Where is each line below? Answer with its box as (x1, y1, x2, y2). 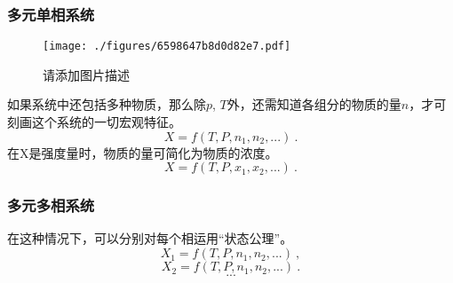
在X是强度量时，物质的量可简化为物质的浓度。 (7, 143, 278, 161)
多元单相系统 (7, 3, 95, 25)
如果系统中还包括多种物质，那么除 (7, 95, 206, 114)
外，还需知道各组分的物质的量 (226, 95, 401, 114)
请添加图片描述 (43, 65, 130, 83)
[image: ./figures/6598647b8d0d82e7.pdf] (43, 40, 291, 53)
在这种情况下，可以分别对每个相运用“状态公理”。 (7, 229, 293, 248)
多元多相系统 (7, 194, 95, 216)
